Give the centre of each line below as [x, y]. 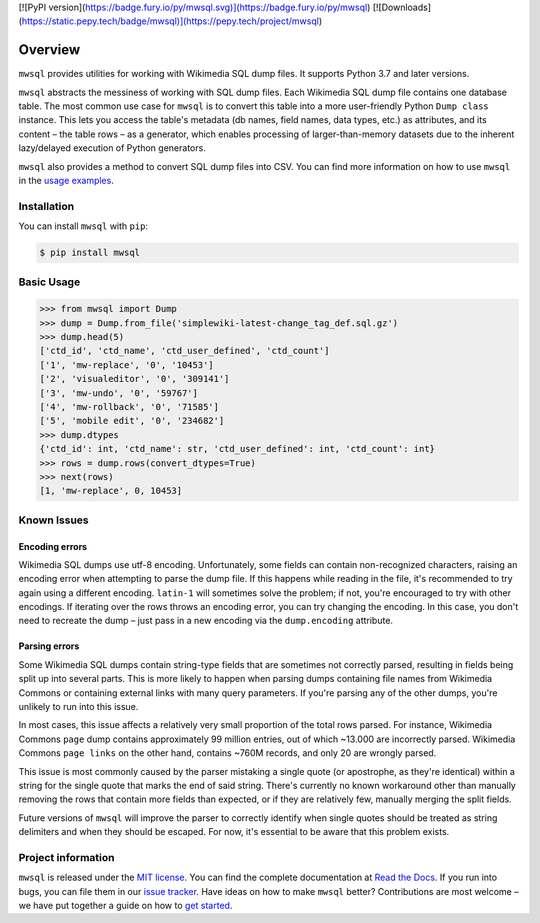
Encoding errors [53, 546]
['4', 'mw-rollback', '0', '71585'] [129, 407]
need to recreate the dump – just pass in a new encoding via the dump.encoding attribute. [206, 621]
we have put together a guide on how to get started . [125, 906]
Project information [66, 857]
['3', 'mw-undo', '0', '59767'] [119, 393]
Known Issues [53, 520]
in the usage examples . [66, 181]
